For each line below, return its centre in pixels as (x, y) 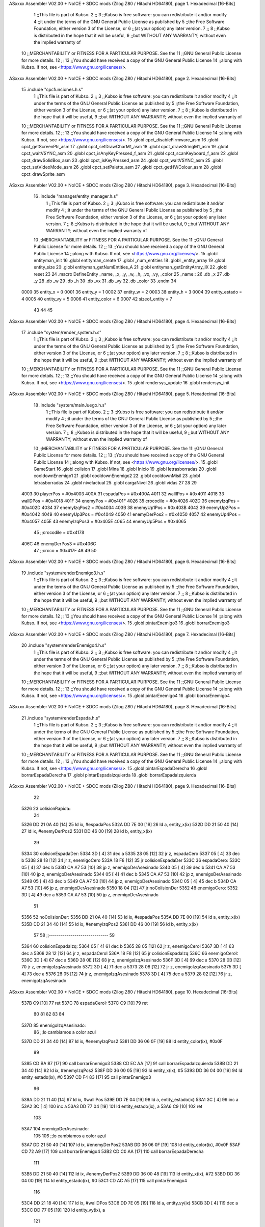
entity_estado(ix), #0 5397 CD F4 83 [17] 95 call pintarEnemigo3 (86, 1077)
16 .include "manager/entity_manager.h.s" (76, 196)
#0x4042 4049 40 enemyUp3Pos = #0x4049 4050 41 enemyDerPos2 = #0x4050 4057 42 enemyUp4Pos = (131, 514)
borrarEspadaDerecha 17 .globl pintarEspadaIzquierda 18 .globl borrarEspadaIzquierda (109, 775)
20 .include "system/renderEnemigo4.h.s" (64, 645)
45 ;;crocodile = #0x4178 (59, 533)
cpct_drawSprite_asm (43, 174)
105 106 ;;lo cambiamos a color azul (70, 1136)
